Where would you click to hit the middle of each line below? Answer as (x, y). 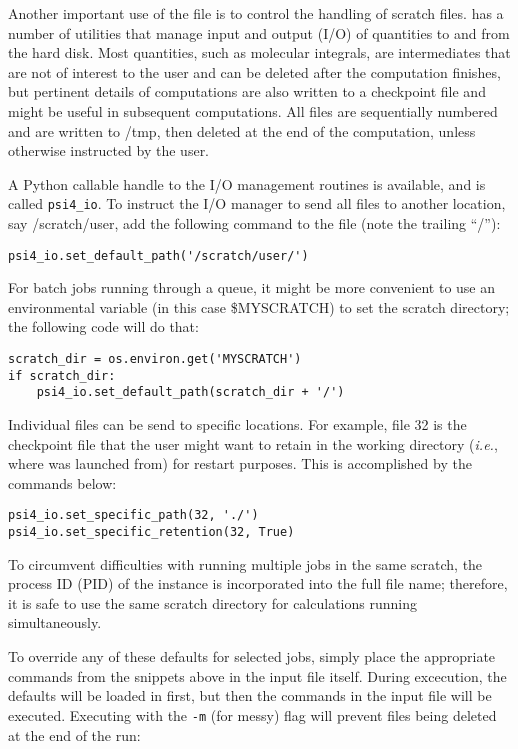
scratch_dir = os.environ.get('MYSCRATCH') (155, 359)
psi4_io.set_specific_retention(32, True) (151, 532)
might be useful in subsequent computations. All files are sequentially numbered (253, 110)
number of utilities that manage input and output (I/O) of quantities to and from (259, 32)
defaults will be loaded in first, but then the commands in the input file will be (250, 695)
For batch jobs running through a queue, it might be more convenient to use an (252, 287)
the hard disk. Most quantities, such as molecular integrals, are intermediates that (259, 52)
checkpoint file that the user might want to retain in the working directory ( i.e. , (253, 443)
